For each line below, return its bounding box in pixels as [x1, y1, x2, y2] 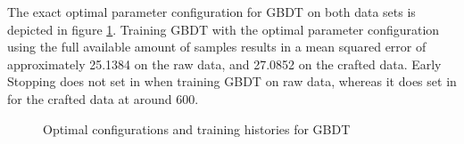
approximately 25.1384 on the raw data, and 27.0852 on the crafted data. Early [7, 54, 442, 73]
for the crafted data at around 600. [7, 89, 199, 108]
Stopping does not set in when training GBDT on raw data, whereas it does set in [7, 72, 457, 91]
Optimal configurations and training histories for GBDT [43, 119, 351, 138]
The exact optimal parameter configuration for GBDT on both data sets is [7, 3, 416, 20]
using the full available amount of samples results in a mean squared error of [7, 37, 427, 56]
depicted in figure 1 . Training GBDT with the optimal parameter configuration [7, 20, 440, 38]
